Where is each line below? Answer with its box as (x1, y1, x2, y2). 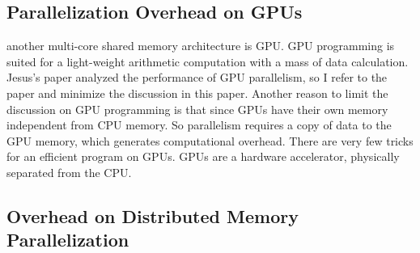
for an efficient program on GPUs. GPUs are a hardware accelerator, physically (6, 148, 400, 165)
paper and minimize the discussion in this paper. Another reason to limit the (6, 84, 388, 101)
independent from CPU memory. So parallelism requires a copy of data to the (6, 116, 392, 133)
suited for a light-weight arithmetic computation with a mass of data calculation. (6, 53, 409, 70)
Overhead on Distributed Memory (6, 203, 299, 228)
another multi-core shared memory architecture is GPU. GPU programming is (6, 37, 395, 54)
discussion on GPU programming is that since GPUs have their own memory (6, 100, 388, 117)
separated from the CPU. (6, 163, 132, 180)
